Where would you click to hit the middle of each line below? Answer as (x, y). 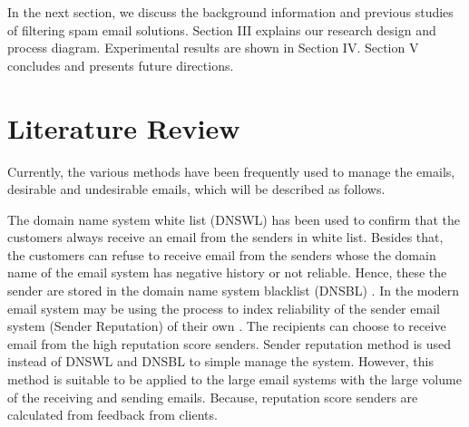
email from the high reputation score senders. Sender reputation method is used (230, 343)
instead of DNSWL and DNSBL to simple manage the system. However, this (220, 361)
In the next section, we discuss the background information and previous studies (230, 12)
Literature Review (124, 127)
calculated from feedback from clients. (112, 415)
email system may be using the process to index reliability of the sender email (224, 308)
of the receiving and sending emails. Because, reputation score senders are (213, 397)
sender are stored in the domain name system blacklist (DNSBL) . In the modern (234, 291)
